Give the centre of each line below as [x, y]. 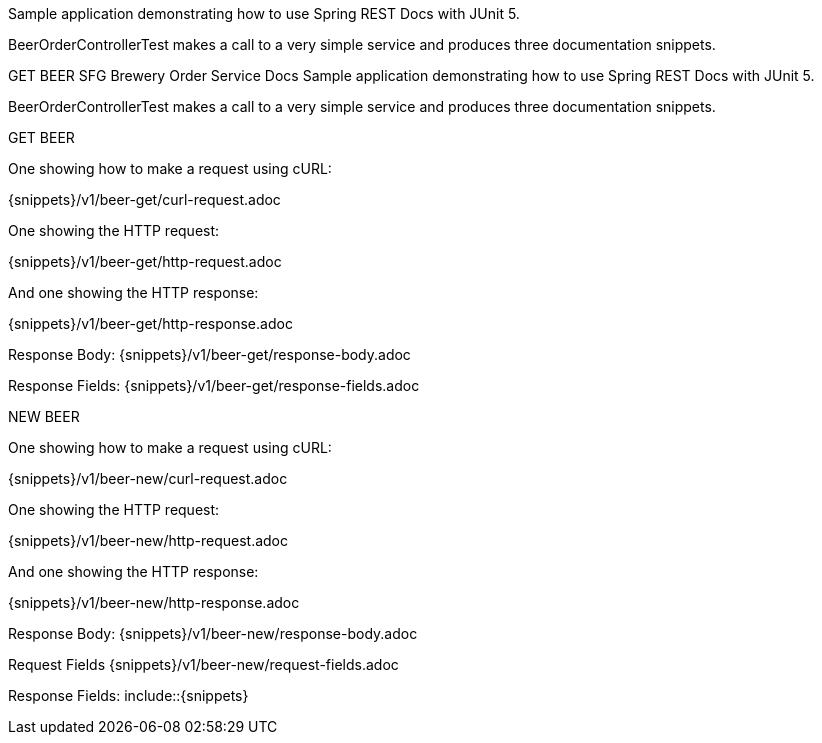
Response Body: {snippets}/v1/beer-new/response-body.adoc [213, 633]
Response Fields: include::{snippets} [128, 695]
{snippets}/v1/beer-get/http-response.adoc [150, 323]
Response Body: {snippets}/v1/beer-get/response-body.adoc [209, 354]
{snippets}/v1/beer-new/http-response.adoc [154, 602]
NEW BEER [44, 416]
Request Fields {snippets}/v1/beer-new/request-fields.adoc [203, 664]
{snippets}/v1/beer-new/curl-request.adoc [148, 478]
